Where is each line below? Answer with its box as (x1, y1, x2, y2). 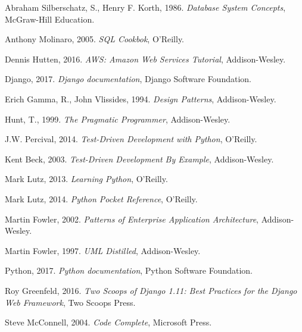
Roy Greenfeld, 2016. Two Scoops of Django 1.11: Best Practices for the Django (5, 284, 297, 296)
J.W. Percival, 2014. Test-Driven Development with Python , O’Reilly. (5, 133, 257, 145)
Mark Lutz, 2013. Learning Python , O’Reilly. (5, 173, 168, 185)
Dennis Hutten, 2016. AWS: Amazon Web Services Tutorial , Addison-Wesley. (5, 52, 286, 65)
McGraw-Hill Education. (5, 12, 95, 25)
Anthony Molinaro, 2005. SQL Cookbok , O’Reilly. (5, 33, 185, 45)
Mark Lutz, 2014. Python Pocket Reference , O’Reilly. (5, 192, 198, 205)
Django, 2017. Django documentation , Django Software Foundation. (5, 73, 251, 85)
